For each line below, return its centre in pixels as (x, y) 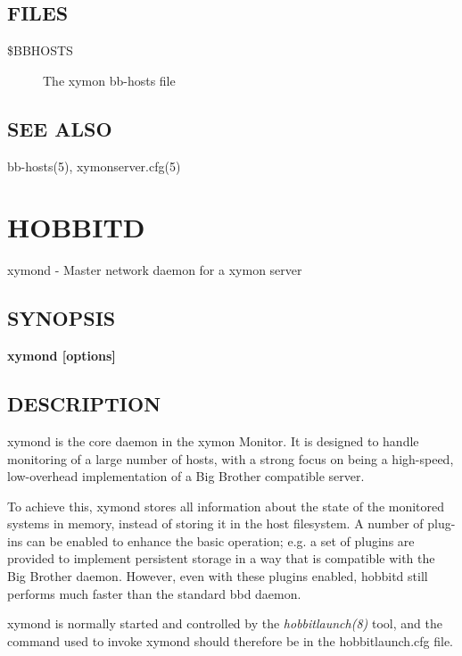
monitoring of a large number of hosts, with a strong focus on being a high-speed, (231, 458)
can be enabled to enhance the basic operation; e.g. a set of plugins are (220, 540)
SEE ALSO (60, 128)
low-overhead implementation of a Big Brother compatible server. (186, 476)
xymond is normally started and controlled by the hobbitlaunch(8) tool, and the (225, 623)
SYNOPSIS (62, 318)
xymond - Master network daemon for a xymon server (155, 270)
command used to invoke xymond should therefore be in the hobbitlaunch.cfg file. (230, 640)
